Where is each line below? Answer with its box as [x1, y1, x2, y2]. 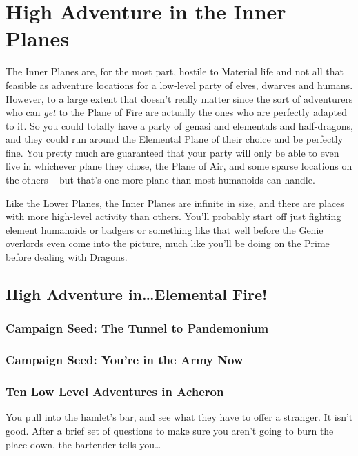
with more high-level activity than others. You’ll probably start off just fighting [6, 209, 341, 224]
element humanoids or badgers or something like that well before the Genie [6, 222, 324, 237]
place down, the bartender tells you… [6, 437, 161, 451]
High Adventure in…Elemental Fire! [6, 284, 268, 305]
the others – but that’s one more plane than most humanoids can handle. [6, 172, 315, 187]
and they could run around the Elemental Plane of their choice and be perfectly [6, 132, 344, 146]
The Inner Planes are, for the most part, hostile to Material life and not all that [6, 64, 344, 79]
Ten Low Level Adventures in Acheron [6, 383, 224, 400]
